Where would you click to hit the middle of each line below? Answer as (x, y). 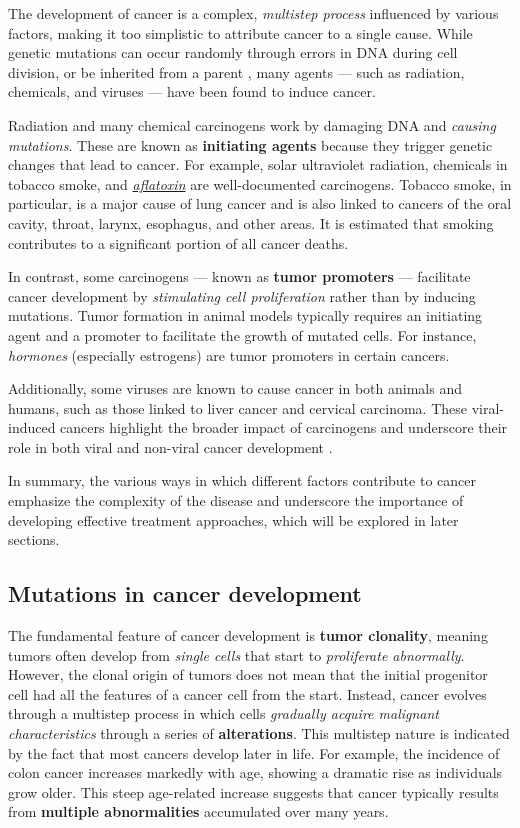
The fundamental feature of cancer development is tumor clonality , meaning (248, 635)
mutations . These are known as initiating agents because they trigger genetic (250, 144)
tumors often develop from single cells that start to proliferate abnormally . (236, 654)
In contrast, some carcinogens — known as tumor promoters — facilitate (239, 276)
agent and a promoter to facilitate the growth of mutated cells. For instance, (242, 334)
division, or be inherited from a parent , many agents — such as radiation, (236, 71)
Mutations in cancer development (185, 593)
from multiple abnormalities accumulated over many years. (198, 811)
